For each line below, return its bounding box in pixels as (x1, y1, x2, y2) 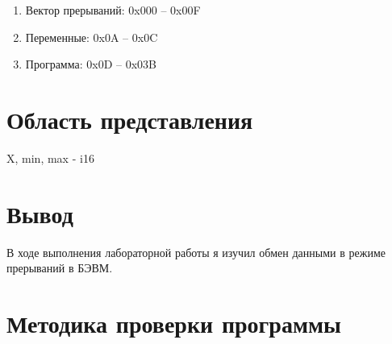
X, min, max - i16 (6, 149, 94, 166)
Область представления (6, 102, 253, 135)
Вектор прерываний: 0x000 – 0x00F (25, 2, 201, 18)
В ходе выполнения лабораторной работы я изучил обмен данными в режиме (6, 243, 386, 260)
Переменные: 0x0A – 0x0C (25, 28, 158, 45)
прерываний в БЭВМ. (6, 259, 113, 276)
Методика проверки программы (6, 307, 341, 339)
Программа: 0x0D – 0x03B (25, 56, 156, 73)
